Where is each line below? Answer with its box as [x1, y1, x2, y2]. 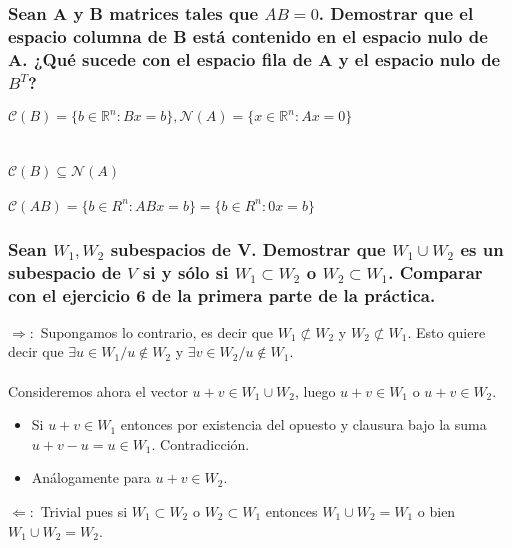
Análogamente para [31, 467, 151, 488]
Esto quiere [415, 321, 486, 342]
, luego [294, 380, 336, 401]
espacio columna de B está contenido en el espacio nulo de [8, 23, 488, 48]
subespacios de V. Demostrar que [110, 236, 386, 261]
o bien [417, 500, 456, 521]
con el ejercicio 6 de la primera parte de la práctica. [8, 282, 436, 307]
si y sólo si [142, 259, 229, 284]
